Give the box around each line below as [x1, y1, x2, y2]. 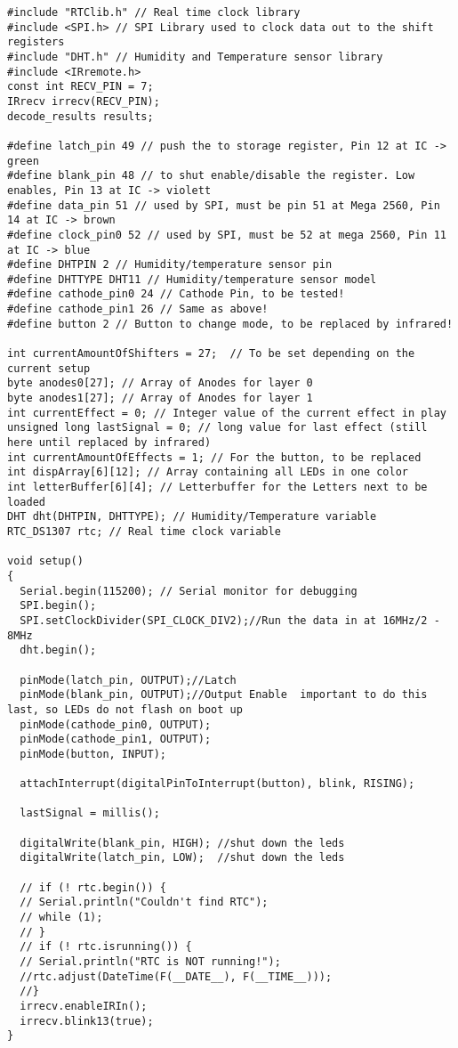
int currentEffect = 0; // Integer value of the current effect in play [7, 406, 446, 419]
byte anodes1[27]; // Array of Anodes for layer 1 [7, 392, 313, 405]
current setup [7, 362, 91, 375]
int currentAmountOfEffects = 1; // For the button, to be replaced [7, 451, 422, 464]
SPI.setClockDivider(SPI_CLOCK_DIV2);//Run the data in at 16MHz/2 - [20, 613, 440, 627]
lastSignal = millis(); [20, 807, 160, 820]
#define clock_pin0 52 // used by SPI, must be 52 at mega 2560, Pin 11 [7, 228, 446, 241]
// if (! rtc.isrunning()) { [20, 940, 192, 954]
